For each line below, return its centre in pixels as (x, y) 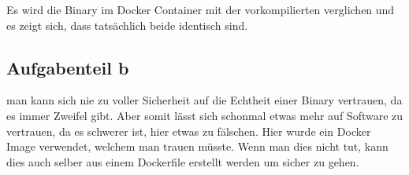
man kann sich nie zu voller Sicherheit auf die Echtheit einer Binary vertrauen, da (204, 100)
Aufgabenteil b (68, 67)
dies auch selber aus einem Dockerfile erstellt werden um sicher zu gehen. (183, 161)
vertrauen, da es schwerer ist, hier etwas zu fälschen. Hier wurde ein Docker (189, 131)
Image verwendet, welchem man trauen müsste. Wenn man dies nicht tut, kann (197, 146)
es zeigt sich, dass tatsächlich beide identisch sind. (127, 25)
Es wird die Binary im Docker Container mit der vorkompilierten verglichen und (201, 9)
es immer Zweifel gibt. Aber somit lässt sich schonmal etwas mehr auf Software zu (205, 115)
